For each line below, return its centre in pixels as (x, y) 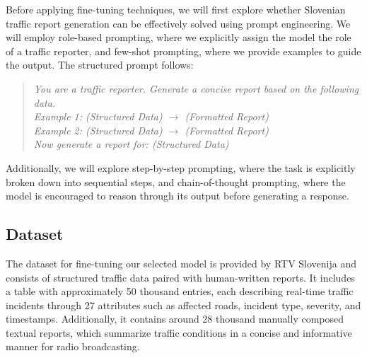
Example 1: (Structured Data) (98, 116)
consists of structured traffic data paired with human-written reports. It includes (180, 277)
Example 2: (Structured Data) (98, 130)
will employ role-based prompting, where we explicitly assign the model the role (179, 37)
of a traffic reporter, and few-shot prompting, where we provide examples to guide (183, 51)
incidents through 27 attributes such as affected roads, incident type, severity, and (183, 305)
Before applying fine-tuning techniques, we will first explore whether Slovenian (176, 9)
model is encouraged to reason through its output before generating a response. (177, 196)
